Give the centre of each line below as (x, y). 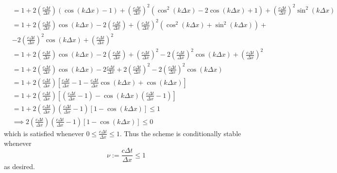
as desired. (19, 166)
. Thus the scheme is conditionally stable (180, 133)
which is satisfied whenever (44, 133)
